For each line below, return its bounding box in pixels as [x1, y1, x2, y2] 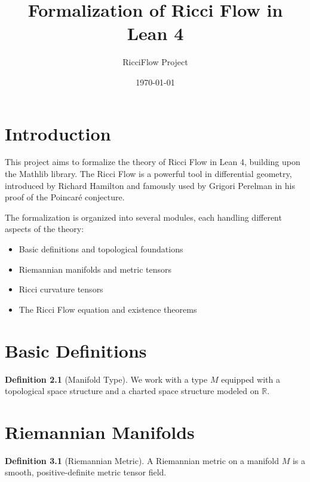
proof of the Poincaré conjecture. [5, 191, 125, 203]
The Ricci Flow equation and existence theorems [19, 303, 197, 315]
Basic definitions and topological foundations [19, 243, 183, 255]
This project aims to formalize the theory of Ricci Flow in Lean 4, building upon [5, 155, 300, 168]
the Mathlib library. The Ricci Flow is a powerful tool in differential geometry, [5, 167, 292, 180]
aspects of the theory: [5, 222, 84, 235]
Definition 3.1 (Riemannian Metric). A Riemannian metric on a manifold [5, 454, 280, 466]
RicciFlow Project [122, 56, 188, 68]
